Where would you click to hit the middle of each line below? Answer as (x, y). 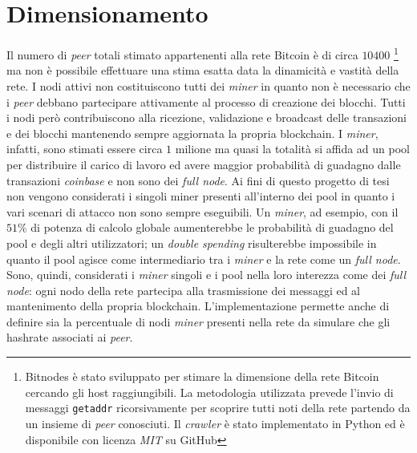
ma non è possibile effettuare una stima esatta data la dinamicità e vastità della (203, 70)
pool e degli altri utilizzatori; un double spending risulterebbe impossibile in (192, 243)
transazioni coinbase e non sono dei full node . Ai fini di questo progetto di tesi (198, 180)
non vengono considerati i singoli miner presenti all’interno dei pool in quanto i (201, 196)
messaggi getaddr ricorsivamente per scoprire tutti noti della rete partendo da (218, 408)
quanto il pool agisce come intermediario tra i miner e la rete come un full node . (204, 259)
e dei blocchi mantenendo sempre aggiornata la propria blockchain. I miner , (192, 133)
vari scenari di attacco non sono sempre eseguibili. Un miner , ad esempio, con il (202, 211)
